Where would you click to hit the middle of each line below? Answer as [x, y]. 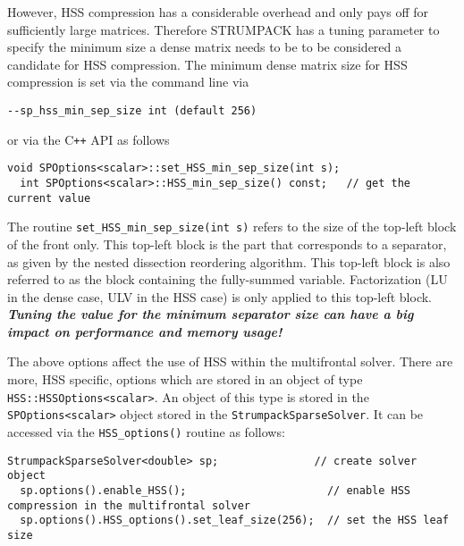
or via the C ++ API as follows [89, 139]
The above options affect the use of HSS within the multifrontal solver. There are [230, 361]
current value [49, 198]
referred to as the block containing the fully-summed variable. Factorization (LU [228, 279]
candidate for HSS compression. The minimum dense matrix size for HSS [207, 64]
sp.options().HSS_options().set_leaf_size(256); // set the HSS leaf [234, 521]
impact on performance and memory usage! [145, 331]
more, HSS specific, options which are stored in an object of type [185, 379]
